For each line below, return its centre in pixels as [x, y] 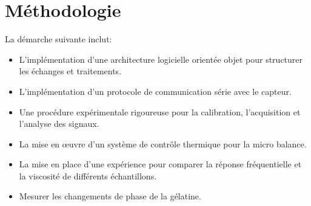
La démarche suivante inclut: [59, 39]
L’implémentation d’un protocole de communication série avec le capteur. [155, 91]
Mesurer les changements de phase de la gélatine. [110, 196]
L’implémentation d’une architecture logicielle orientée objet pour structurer [161, 59]
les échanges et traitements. [70, 71]
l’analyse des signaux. [59, 124]
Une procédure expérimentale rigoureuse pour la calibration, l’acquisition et [160, 111]
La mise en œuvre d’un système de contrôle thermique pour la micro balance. [163, 143]
